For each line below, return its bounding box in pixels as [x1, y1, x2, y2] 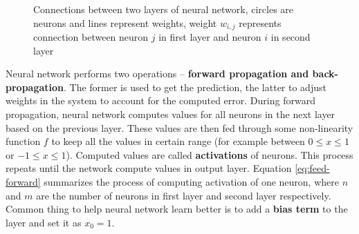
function [6, 134, 41, 148]
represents [239, 15, 282, 30]
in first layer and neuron [158, 30, 261, 44]
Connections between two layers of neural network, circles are [33, 2, 294, 16]
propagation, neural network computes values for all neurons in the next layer [6, 107, 335, 121]
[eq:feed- [295, 161, 330, 175]
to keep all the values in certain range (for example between [51, 134, 305, 148]
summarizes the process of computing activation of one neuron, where [44, 174, 339, 188]
